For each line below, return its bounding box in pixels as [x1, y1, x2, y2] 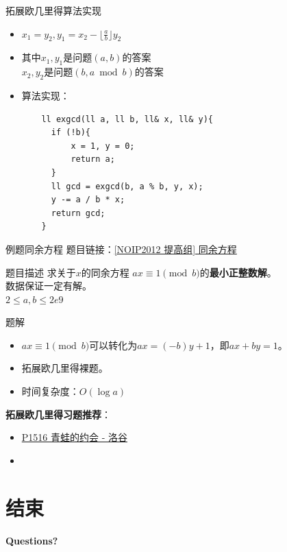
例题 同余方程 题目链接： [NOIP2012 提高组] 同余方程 [5, 241, 237, 256]
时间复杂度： [21, 384, 79, 398]
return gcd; [51, 208, 105, 218]
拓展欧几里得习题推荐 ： [5, 407, 111, 421]
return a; [71, 154, 115, 165]
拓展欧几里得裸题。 [21, 361, 108, 375]
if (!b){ [51, 128, 91, 138]
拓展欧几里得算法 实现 [5, 3, 101, 17]
